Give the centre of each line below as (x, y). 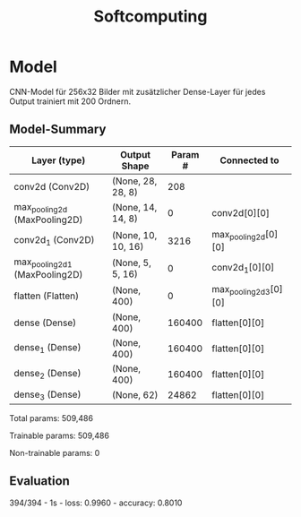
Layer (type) (58, 160)
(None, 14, (134, 208)
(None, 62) (135, 395)
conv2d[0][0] (241, 213)
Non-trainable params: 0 (55, 452)
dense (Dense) (45, 323)
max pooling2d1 (43, 263)
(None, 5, (132, 263)
